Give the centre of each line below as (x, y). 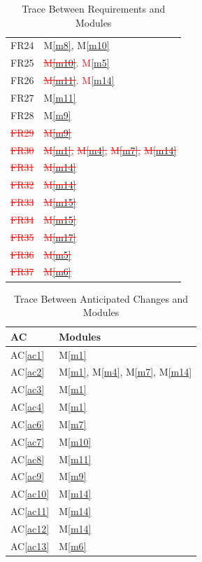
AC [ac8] (28, 459)
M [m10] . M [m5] (77, 63)
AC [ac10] (30, 494)
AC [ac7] (28, 441)
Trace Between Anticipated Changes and (101, 298)
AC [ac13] (30, 546)
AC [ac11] (30, 511)
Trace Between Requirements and (94, 8)
